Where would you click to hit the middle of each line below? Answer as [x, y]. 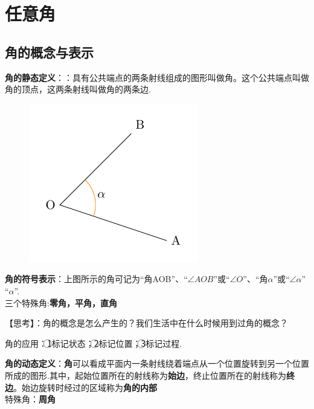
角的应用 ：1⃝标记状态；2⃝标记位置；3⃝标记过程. [94, 343]
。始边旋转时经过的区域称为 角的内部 [85, 387]
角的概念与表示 [49, 52]
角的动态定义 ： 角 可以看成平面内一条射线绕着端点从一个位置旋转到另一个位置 [157, 363]
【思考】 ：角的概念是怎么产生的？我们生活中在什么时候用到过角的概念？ [146, 323]
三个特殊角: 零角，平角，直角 [61, 302]
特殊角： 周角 [30, 399]
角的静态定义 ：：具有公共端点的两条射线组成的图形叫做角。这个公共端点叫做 [157, 77]
